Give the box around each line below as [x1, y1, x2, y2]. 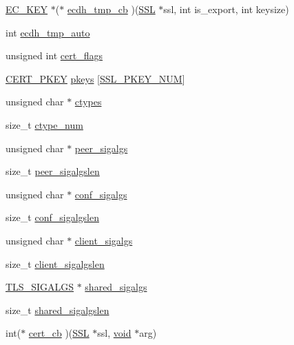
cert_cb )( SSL [28, 326, 90, 340]
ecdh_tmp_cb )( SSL [67, 2, 156, 16]
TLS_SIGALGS [6, 280, 74, 294]
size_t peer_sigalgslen [6, 164, 100, 178]
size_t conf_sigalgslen [6, 210, 99, 224]
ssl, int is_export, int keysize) [163, 2, 289, 16]
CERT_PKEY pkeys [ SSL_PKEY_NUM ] [6, 71, 185, 85]
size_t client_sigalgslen [6, 256, 105, 271]
